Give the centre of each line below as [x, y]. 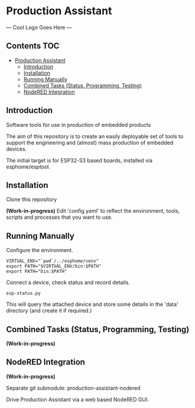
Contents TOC [33, 46]
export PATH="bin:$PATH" [37, 272]
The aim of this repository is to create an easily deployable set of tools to [95, 136]
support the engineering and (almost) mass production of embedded [90, 142]
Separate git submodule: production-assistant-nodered [73, 388]
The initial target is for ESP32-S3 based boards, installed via [79, 160]
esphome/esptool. [28, 167]
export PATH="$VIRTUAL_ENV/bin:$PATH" [54, 266]
